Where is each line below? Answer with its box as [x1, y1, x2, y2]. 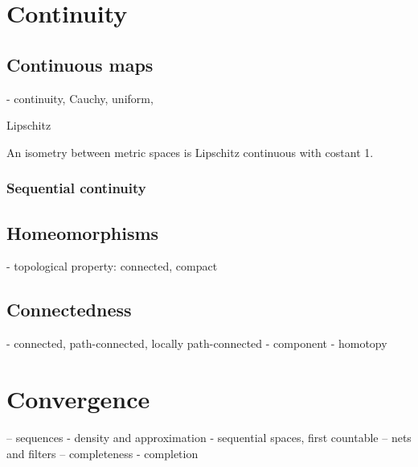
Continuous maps [6, 52, 154, 76]
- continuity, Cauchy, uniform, [6, 89, 154, 106]
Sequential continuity [6, 178, 146, 198]
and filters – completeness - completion [6, 444, 199, 461]
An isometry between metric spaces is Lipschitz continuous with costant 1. [6, 143, 374, 160]
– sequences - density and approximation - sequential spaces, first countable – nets [6, 428, 412, 445]
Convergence [6, 382, 150, 415]
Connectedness [6, 297, 132, 322]
